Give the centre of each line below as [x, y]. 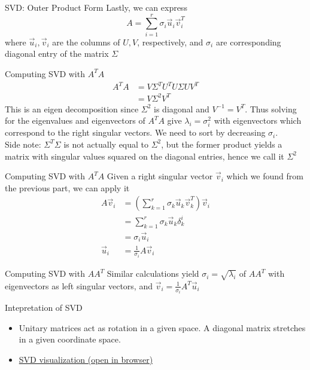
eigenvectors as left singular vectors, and [79, 285]
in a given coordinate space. [70, 339]
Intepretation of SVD [44, 308]
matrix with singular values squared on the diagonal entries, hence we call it [145, 156]
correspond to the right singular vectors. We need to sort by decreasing [135, 132]
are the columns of [86, 42]
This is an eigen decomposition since [72, 108]
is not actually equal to [106, 144]
